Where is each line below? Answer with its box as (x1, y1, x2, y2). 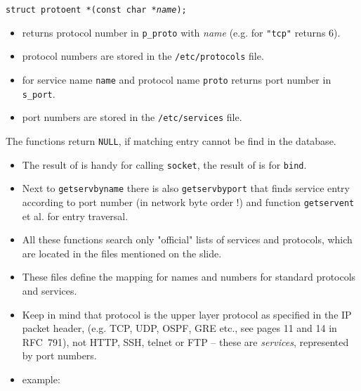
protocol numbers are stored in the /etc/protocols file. (22, 49, 264, 63)
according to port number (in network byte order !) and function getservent (22, 194, 355, 209)
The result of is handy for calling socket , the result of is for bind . (22, 157, 307, 172)
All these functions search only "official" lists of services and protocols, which (22, 232, 353, 247)
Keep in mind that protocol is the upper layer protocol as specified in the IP (22, 307, 352, 321)
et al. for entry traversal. (22, 208, 129, 223)
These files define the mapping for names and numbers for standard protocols (22, 269, 356, 284)
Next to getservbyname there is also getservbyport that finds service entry (22, 181, 350, 195)
